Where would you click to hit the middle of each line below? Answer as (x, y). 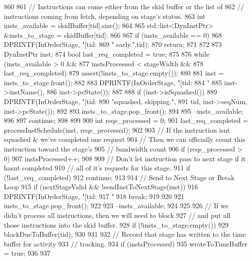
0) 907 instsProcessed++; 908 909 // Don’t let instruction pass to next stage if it (125, 158)
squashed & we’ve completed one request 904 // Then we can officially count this (125, 139)
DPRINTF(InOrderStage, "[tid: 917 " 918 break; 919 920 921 (94, 196)
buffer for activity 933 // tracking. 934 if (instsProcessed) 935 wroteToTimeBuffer (126, 243)
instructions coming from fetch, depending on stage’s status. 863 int (105, 16)
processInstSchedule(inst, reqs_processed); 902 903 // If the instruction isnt (117, 130)
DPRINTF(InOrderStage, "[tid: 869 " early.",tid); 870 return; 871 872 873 (113, 44)
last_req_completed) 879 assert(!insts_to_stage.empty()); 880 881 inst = (114, 73)
